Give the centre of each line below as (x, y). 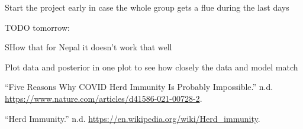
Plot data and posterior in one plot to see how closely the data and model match (151, 67)
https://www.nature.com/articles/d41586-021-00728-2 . (104, 98)
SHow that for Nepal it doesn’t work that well (88, 47)
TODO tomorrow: (37, 27)
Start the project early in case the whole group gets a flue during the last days (147, 7)
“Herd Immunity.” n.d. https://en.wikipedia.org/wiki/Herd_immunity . (133, 118)
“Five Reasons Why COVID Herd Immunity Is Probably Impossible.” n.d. (139, 87)
